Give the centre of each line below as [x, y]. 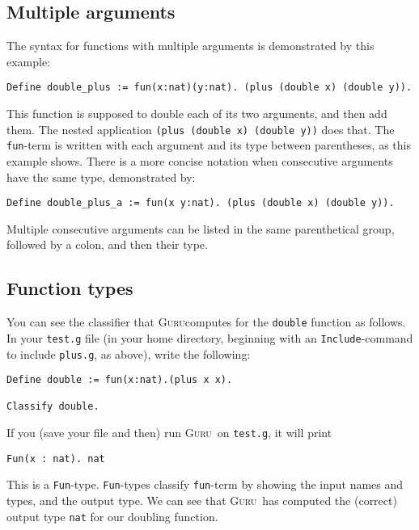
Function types [70, 288]
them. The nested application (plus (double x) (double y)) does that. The [201, 129]
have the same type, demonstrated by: [101, 177]
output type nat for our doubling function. [112, 516]
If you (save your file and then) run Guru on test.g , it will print [169, 433]
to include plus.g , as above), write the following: [129, 353]
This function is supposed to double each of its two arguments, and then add [197, 114]
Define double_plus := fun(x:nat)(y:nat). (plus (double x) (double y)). [209, 88]
